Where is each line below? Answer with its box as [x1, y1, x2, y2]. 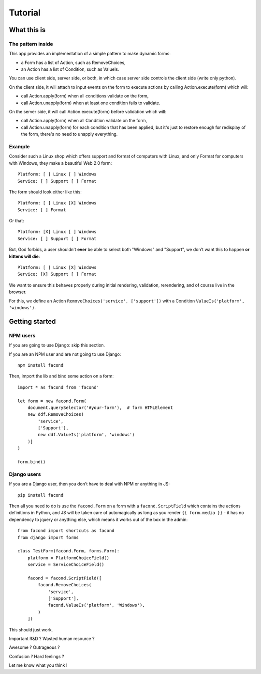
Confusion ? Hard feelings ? [9, 653, 64, 659]
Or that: [9, 218, 24, 224]
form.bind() [17, 459, 46, 465]
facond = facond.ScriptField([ [27, 575, 102, 581]
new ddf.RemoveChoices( [27, 412, 84, 417]
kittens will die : [9, 253, 40, 259]
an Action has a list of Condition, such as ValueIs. [21, 66, 119, 72]
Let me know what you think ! [9, 662, 68, 668]
